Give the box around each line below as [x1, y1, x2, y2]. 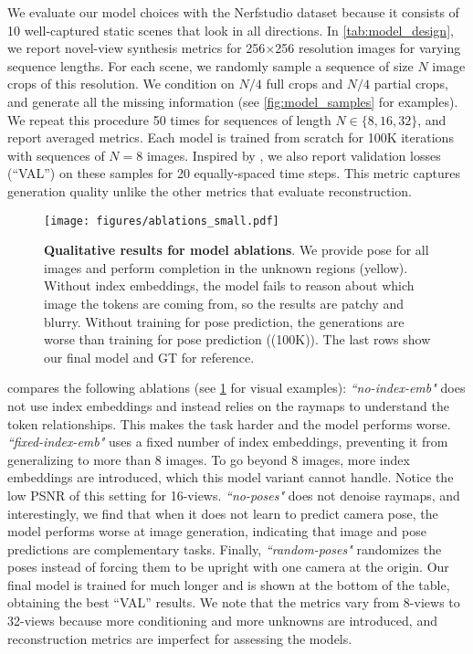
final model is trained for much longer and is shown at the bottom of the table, [7, 575, 450, 594]
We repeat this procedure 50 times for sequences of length [7, 110, 331, 129]
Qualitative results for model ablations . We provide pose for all [44, 240, 429, 259]
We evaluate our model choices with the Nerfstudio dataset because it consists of [7, 3, 459, 21]
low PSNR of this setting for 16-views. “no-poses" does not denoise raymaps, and [7, 485, 460, 504]
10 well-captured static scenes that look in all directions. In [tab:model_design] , [7, 20, 454, 39]
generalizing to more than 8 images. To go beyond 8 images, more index [7, 449, 410, 469]
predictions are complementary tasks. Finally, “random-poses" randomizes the [7, 539, 442, 558]
